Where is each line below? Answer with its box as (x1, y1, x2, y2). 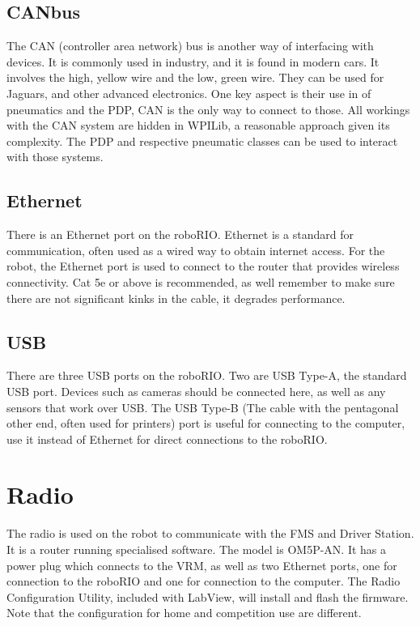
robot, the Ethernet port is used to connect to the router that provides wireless (6, 258, 400, 275)
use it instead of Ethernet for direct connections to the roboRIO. (6, 430, 328, 447)
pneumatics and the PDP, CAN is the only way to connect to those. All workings (6, 100, 410, 117)
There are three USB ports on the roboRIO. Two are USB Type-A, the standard (6, 367, 407, 384)
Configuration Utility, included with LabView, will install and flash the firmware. (6, 588, 409, 605)
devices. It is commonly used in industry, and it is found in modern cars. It (6, 53, 380, 70)
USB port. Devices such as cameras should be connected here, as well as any (6, 382, 386, 399)
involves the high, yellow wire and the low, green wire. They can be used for (6, 69, 384, 86)
